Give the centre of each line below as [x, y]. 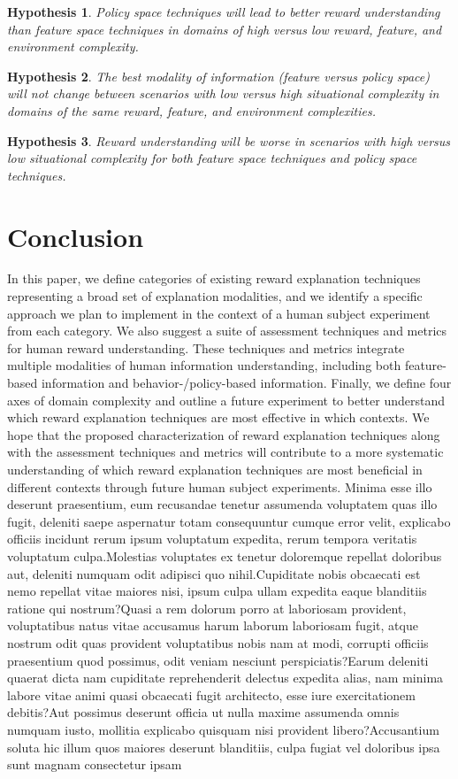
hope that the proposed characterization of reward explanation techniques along [224, 434]
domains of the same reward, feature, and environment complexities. [191, 110]
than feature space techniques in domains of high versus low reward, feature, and [225, 29]
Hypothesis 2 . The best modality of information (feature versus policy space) [219, 76]
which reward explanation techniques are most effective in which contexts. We [218, 417]
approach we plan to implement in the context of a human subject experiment [219, 313]
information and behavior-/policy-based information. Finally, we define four [246, 383]
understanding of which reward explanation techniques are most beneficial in [215, 469]
